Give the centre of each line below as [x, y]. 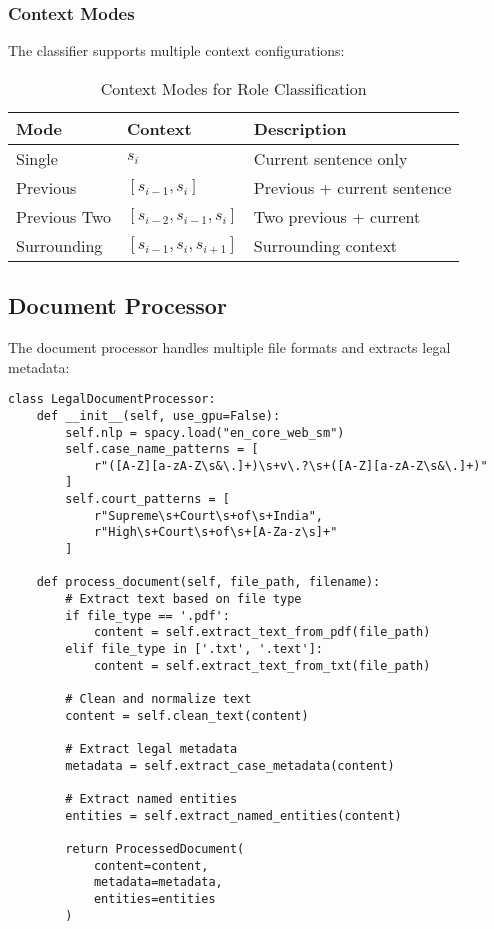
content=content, [151, 865]
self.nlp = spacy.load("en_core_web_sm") [205, 432]
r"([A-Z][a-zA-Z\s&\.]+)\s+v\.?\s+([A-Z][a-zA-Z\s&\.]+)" [290, 465]
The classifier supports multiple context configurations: [176, 50]
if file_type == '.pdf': [147, 615]
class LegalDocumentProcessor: [112, 399]
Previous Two [64, 216]
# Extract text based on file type [183, 599]
